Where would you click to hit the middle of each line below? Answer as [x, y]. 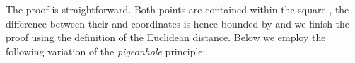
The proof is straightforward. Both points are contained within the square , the [177, 9]
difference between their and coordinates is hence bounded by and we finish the [178, 23]
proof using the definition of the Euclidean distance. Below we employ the [166, 37]
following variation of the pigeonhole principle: [106, 51]
